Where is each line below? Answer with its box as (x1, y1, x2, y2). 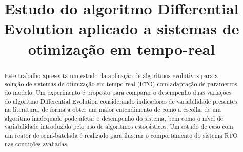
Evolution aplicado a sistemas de (4, 18, 239, 39)
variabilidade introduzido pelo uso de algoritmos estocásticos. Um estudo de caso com (4, 122, 233, 131)
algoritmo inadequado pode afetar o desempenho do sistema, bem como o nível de (4, 113, 224, 122)
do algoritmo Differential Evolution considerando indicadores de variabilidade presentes (4, 97, 237, 105)
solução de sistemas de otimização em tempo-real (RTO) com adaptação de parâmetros (4, 80, 237, 88)
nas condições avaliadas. (4, 139, 69, 148)
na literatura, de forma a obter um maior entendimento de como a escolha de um (4, 105, 221, 114)
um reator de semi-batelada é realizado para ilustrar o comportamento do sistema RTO (4, 131, 238, 140)
